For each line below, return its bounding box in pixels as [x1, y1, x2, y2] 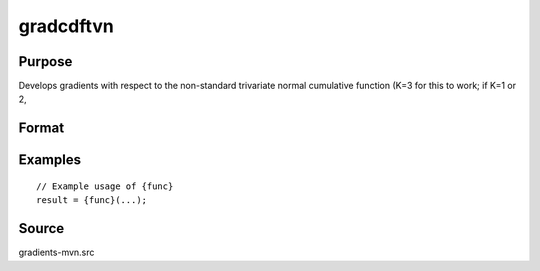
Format [18, 120, 65, 137]
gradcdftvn [18, 15, 114, 37]
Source [18, 220, 65, 237]
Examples [18, 151, 82, 169]
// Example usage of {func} [36, 180, 174, 192]
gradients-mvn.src [18, 246, 95, 259]
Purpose [18, 53, 73, 70]
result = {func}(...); [36, 195, 148, 206]
